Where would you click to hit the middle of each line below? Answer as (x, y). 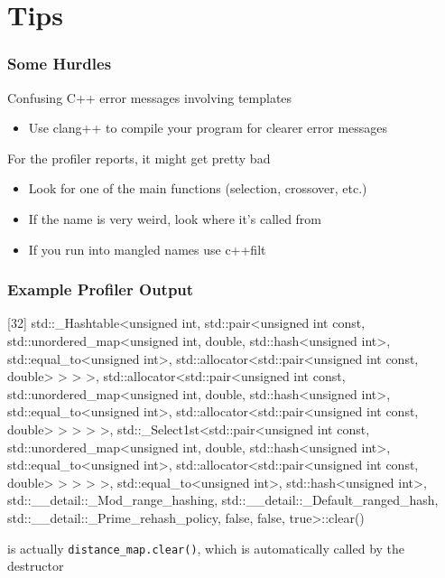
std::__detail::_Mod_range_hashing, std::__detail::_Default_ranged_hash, (223, 500)
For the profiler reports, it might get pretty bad (139, 158)
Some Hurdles (60, 64)
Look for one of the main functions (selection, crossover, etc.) (198, 188)
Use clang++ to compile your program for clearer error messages (208, 128)
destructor (36, 566)
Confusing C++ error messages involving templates (150, 97)
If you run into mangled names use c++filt (147, 249)
